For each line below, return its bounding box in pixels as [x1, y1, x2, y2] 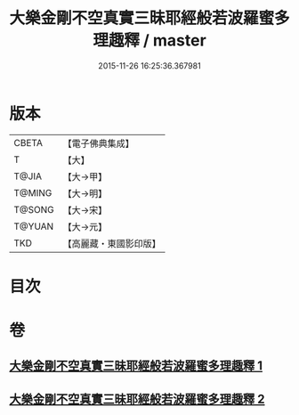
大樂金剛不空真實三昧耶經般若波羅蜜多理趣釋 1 [9, 358, 263, 374]
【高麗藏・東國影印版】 [62, 237, 162, 249]
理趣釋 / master [93, 30, 206, 51]
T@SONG [13, 203, 55, 216]
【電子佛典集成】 [62, 137, 135, 150]
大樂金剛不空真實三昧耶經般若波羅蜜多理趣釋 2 [9, 391, 265, 406]
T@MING [13, 186, 53, 199]
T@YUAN [13, 220, 54, 232]
